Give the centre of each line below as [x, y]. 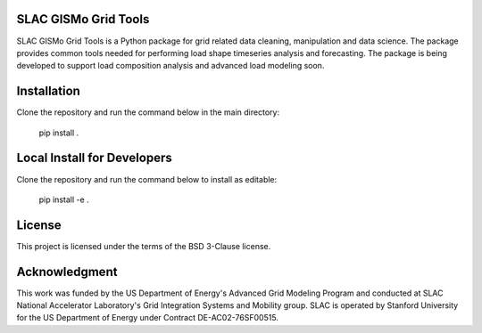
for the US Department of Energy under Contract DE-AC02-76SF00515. [147, 318]
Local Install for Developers [95, 158]
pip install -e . [64, 199]
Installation [48, 91]
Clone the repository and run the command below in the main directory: [148, 112]
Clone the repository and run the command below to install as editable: [147, 179]
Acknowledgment [67, 272]
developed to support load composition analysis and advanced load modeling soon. [170, 66]
